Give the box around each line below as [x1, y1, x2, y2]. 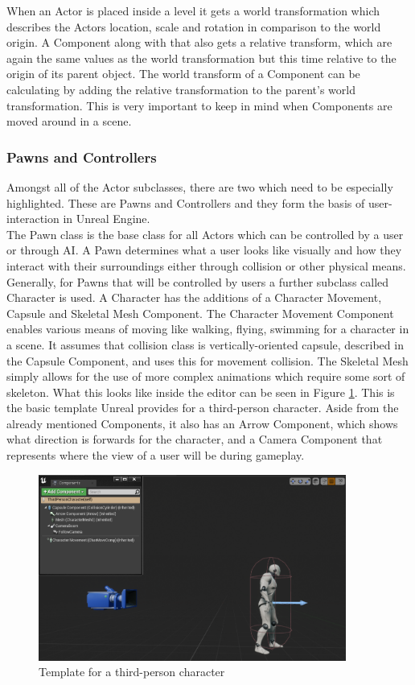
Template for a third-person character [39, 663, 225, 680]
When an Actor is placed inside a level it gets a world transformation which [6, 2, 380, 19]
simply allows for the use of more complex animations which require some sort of [6, 368, 405, 385]
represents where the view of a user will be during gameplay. [6, 447, 305, 464]
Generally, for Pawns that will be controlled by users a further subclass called [6, 273, 389, 290]
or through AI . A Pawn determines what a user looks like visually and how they [6, 241, 402, 258]
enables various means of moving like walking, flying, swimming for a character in [6, 320, 409, 337]
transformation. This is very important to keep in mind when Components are [6, 97, 392, 113]
